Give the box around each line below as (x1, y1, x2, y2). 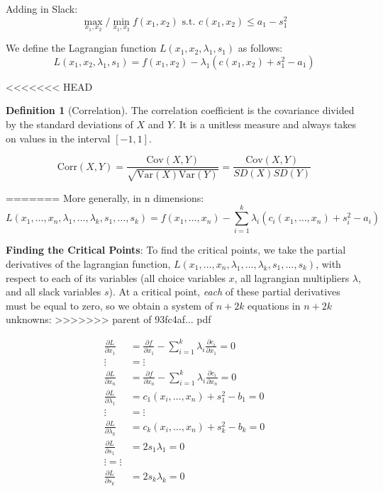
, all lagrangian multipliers (234, 270, 350, 285)
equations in (248, 298, 301, 312)
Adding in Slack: (6, 1, 78, 16)
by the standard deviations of (6, 117, 133, 132)
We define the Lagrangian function (6, 40, 157, 55)
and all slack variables (6, 284, 101, 299)
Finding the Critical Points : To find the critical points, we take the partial (6, 242, 346, 257)
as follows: (238, 40, 283, 55)
